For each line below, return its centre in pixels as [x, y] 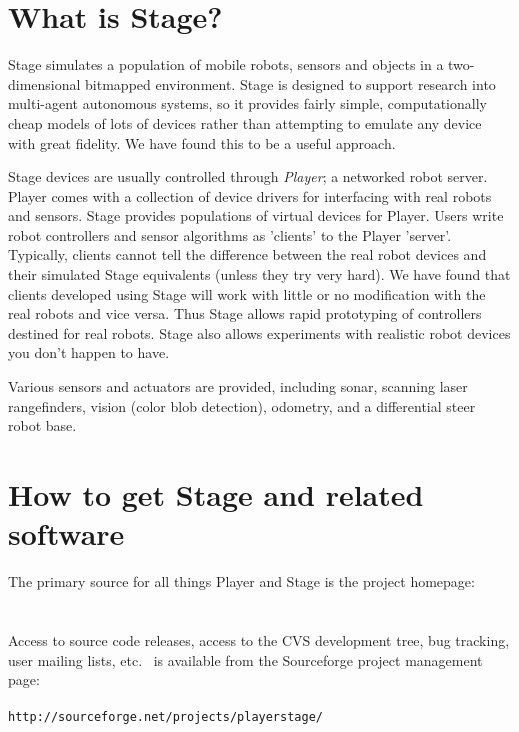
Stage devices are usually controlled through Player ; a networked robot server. [248, 176]
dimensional [44, 83]
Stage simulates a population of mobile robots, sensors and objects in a [226, 64]
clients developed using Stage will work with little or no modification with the [247, 293]
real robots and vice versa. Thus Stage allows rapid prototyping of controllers [245, 313]
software [66, 533]
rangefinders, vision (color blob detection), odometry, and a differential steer [242, 405]
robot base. [42, 425]
